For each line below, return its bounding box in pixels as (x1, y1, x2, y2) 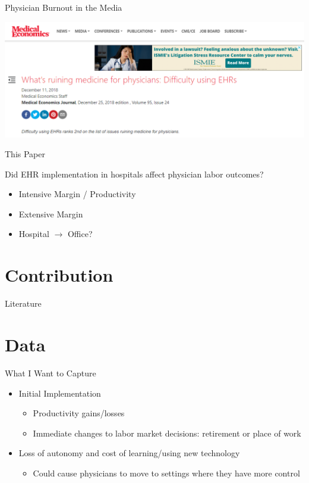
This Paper (5, 148, 45, 160)
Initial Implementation (18, 387, 101, 399)
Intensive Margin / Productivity (18, 188, 136, 200)
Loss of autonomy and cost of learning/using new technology (18, 447, 240, 459)
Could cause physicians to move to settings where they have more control (33, 466, 300, 479)
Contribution (5, 263, 113, 287)
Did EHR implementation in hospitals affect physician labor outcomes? (5, 167, 264, 180)
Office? (67, 228, 93, 240)
